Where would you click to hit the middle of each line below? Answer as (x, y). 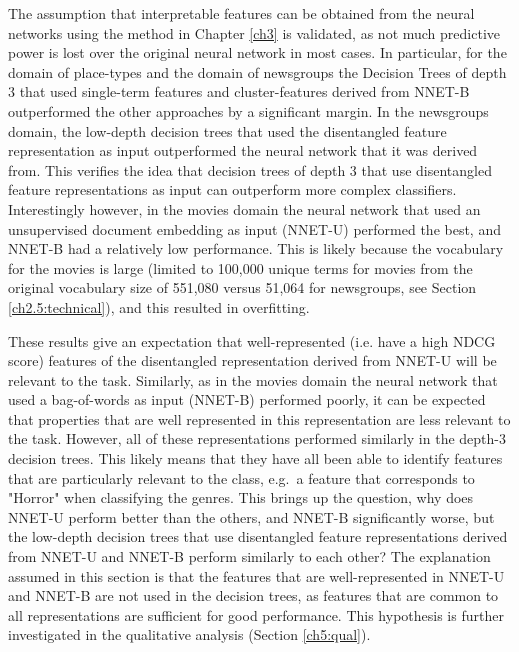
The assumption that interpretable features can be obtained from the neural (241, 13)
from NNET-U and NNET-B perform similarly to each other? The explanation (249, 556)
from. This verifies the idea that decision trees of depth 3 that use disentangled (250, 169)
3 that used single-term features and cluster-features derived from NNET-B (239, 91)
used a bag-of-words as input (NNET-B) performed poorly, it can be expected (247, 399)
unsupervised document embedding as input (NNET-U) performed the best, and (254, 228)
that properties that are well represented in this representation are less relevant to (259, 418)
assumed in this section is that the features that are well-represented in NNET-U (256, 575)
